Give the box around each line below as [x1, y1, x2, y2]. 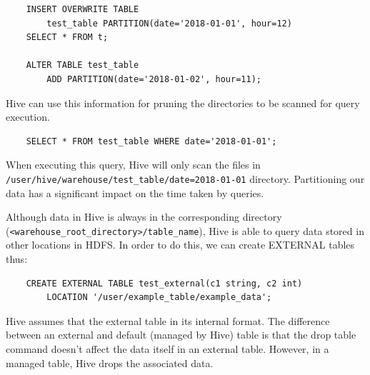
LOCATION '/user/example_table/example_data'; [46, 292, 272, 303]
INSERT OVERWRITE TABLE [26, 4, 139, 14]
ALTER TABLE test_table [26, 60, 139, 71]
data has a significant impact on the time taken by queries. [6, 185, 264, 200]
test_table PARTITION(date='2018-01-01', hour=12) [46, 18, 292, 29]
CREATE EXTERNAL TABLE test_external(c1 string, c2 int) [26, 278, 303, 289]
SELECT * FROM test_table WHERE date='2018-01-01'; [26, 136, 277, 146]
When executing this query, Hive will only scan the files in [6, 157, 261, 172]
